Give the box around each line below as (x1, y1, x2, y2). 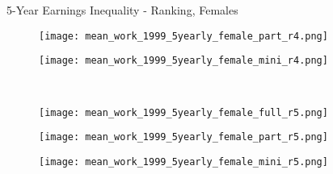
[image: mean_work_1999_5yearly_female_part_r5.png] (39, 131, 328, 143)
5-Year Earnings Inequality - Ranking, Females (6, 2, 238, 18)
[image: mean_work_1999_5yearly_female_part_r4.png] (39, 30, 328, 42)
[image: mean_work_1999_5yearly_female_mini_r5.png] (39, 155, 328, 168)
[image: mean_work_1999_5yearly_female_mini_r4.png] (39, 55, 328, 67)
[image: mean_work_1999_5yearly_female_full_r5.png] (39, 106, 328, 118)
